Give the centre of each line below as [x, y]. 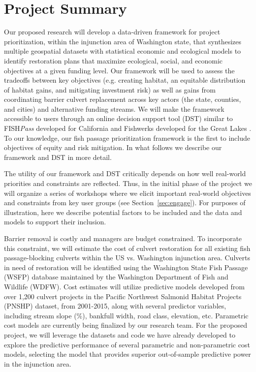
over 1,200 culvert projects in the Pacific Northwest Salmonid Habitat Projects [123, 296]
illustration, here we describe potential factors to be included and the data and [123, 212]
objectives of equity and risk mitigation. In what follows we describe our [113, 147]
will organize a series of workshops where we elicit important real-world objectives [128, 193]
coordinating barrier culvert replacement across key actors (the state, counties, [123, 99]
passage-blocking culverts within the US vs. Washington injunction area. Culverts [127, 258]
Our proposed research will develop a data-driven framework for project [112, 32]
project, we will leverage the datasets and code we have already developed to [120, 334]
